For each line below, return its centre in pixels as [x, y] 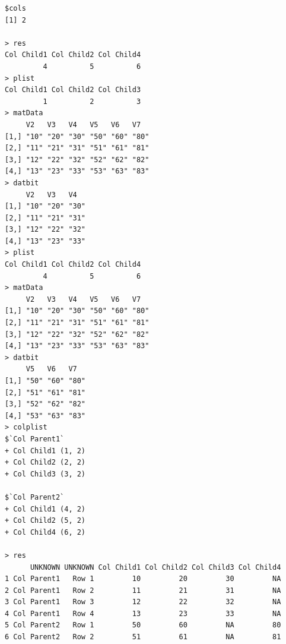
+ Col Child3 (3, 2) [45, 474]
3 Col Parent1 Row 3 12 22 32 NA [143, 602]
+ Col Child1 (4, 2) [45, 509]
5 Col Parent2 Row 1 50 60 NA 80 [143, 625]
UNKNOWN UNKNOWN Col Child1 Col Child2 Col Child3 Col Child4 [155, 567]
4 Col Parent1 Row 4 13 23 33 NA [143, 613]
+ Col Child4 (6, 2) [45, 532]
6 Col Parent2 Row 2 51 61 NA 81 [143, 637]
